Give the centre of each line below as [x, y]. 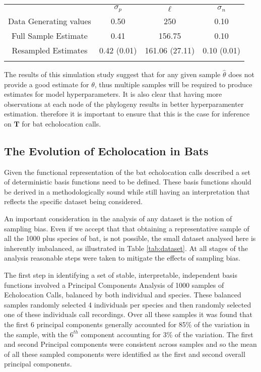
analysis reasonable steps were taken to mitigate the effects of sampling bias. [122, 258]
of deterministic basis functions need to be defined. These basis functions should [128, 182]
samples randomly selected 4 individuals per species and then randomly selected [128, 304]
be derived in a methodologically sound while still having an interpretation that [127, 191]
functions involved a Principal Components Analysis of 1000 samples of [114, 285]
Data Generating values [50, 21]
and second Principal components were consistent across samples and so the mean [130, 344]
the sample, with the [36, 334]
